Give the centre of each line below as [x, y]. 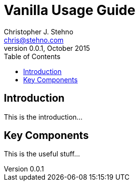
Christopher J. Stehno [39, 31]
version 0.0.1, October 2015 [47, 48]
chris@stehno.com [34, 40]
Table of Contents [32, 56]
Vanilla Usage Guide [70, 10]
